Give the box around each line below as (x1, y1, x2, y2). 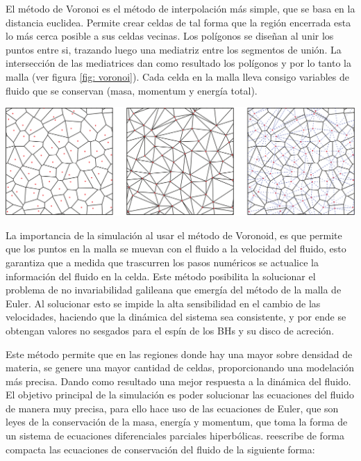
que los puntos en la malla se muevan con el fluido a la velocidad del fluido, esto (6, 241, 346, 256)
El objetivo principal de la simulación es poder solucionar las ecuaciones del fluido (6, 387, 354, 402)
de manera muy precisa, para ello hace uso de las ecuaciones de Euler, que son (6, 401, 339, 415)
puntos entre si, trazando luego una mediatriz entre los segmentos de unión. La (6, 42, 342, 56)
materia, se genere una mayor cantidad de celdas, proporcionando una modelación (6, 360, 355, 375)
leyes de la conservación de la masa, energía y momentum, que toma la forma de (6, 414, 348, 429)
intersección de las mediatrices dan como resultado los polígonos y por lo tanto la (6, 56, 351, 70)
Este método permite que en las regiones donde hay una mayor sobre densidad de (6, 346, 353, 361)
